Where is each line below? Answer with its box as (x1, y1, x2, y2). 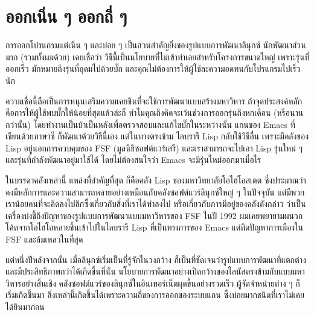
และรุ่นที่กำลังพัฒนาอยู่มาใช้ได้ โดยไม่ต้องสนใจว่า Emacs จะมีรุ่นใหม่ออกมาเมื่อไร (5, 153, 261, 166)
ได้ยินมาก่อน (5, 301, 45, 313)
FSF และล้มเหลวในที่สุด (5, 233, 83, 246)
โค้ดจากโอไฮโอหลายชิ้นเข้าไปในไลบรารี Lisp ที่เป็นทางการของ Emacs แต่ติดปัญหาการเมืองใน (5, 221, 304, 234)
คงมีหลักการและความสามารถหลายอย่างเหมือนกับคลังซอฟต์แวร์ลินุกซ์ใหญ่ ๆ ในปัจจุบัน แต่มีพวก (5, 185, 305, 198)
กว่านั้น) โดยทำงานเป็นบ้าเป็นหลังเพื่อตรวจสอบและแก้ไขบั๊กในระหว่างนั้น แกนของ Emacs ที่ (5, 118, 295, 130)
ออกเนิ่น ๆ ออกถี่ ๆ (5, 4, 127, 28)
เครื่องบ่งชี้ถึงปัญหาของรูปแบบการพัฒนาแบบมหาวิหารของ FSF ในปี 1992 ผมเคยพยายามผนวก (5, 209, 303, 221)
